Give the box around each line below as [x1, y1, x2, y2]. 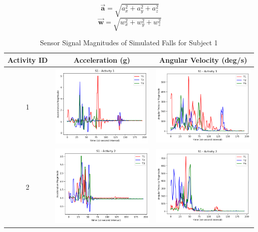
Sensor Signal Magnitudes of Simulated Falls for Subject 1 [40, 37, 218, 48]
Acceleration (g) [73, 54, 130, 65]
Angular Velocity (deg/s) [159, 54, 248, 65]
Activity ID [7, 54, 48, 65]
